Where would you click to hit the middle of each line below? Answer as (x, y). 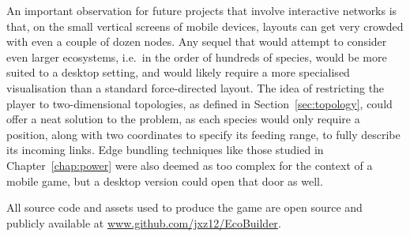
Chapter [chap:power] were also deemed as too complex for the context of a (190, 165)
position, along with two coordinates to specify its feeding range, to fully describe (203, 134)
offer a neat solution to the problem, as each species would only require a (183, 119)
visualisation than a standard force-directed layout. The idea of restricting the (196, 87)
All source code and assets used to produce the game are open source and (184, 207)
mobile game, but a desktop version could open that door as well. (165, 181)
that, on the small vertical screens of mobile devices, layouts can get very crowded (205, 26)
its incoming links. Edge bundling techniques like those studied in (165, 150)
